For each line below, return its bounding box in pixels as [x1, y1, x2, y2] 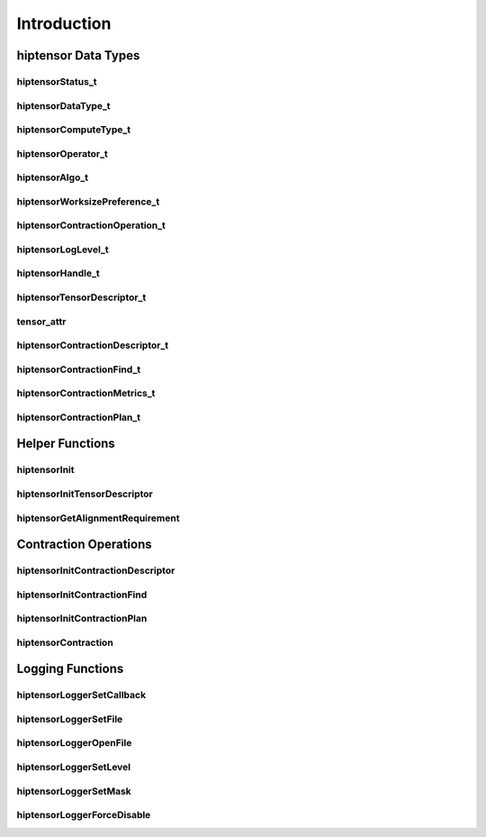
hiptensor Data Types [16, 48, 140, 63]
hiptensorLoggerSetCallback [16, 689, 147, 702]
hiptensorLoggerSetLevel [16, 761, 131, 774]
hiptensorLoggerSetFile [16, 713, 123, 725]
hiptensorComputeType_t [16, 123, 130, 136]
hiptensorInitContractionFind [16, 588, 148, 601]
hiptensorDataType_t [16, 99, 112, 112]
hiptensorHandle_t [16, 267, 100, 279]
